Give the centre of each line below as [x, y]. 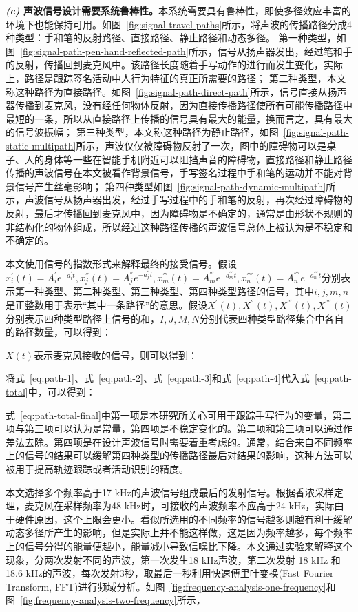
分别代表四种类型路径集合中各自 [272, 318]
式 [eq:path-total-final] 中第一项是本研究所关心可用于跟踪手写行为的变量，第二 [179, 415]
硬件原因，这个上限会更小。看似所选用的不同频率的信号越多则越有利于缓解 [183, 519]
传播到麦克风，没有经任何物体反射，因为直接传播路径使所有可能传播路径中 [183, 105]
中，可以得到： [62, 391]
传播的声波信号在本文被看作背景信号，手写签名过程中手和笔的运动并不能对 [174, 173]
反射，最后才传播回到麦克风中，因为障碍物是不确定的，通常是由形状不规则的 [179, 213]
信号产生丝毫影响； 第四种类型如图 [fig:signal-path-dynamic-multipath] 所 [175, 186]
